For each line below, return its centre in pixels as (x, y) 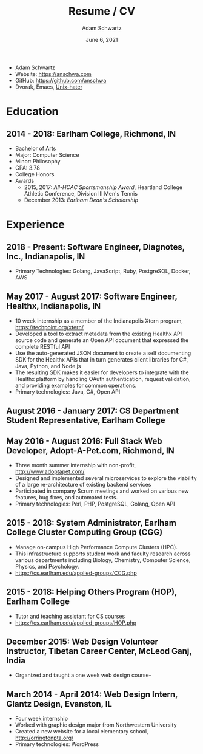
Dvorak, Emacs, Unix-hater (49, 87)
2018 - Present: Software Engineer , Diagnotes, (95, 247)
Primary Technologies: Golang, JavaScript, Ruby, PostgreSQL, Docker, (103, 271)
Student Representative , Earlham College (86, 420)
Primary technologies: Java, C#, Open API (68, 392)
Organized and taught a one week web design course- (83, 675)
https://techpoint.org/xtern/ (49, 327)
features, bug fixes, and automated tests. (66, 497)
